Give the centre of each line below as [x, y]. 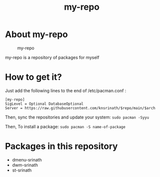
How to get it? [34, 77]
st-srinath [22, 170]
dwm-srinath [25, 165]
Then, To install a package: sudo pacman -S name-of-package [65, 126]
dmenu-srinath [27, 159]
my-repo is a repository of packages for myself [52, 57]
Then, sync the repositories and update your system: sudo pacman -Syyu [77, 117]
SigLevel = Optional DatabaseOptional [44, 104]
